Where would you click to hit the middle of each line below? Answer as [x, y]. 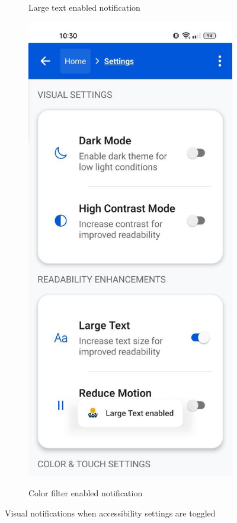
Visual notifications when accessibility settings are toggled [110, 513]
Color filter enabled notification [86, 492]
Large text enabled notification [84, 7]
